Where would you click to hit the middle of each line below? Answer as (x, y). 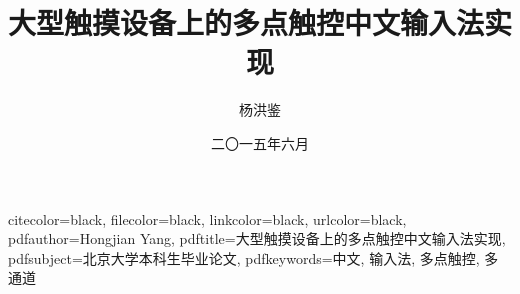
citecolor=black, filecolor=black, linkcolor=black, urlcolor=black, (207, 218)
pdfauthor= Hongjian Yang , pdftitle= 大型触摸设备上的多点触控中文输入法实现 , (257, 238)
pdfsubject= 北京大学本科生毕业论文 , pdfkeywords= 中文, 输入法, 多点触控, (244, 257)
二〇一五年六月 (260, 142)
